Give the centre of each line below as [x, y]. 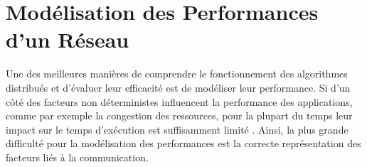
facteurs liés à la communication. [77, 157]
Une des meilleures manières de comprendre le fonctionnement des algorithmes [177, 74]
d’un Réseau [68, 39]
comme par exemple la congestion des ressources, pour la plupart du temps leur [179, 115]
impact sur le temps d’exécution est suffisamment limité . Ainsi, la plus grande [177, 129]
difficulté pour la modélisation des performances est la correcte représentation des [183, 143]
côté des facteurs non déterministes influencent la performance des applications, [179, 101]
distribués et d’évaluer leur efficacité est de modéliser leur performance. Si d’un [178, 87]
